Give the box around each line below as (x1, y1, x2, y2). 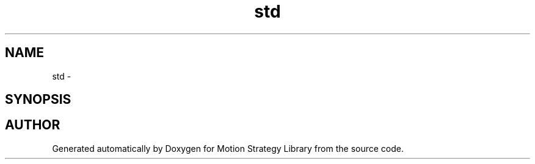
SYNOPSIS (5, 92, 71, 108)
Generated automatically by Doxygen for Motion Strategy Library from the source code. (52, 143, 404, 154)
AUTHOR (5, 117, 60, 133)
